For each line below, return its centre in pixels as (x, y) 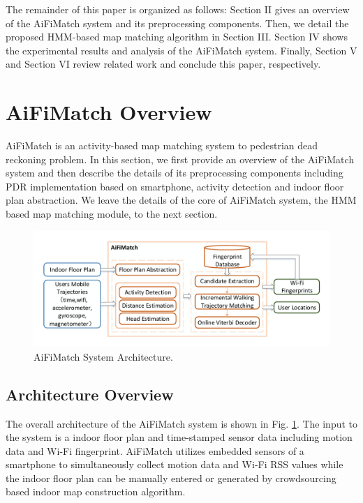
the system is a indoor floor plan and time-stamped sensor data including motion (179, 437)
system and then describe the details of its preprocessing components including (175, 173)
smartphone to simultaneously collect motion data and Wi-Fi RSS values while (175, 464)
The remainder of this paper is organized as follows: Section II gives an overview (178, 9)
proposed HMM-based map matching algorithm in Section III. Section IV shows (177, 37)
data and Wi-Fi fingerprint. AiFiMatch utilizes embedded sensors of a (155, 450)
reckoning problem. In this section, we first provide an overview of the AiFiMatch (180, 159)
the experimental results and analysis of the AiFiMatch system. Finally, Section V (181, 50)
